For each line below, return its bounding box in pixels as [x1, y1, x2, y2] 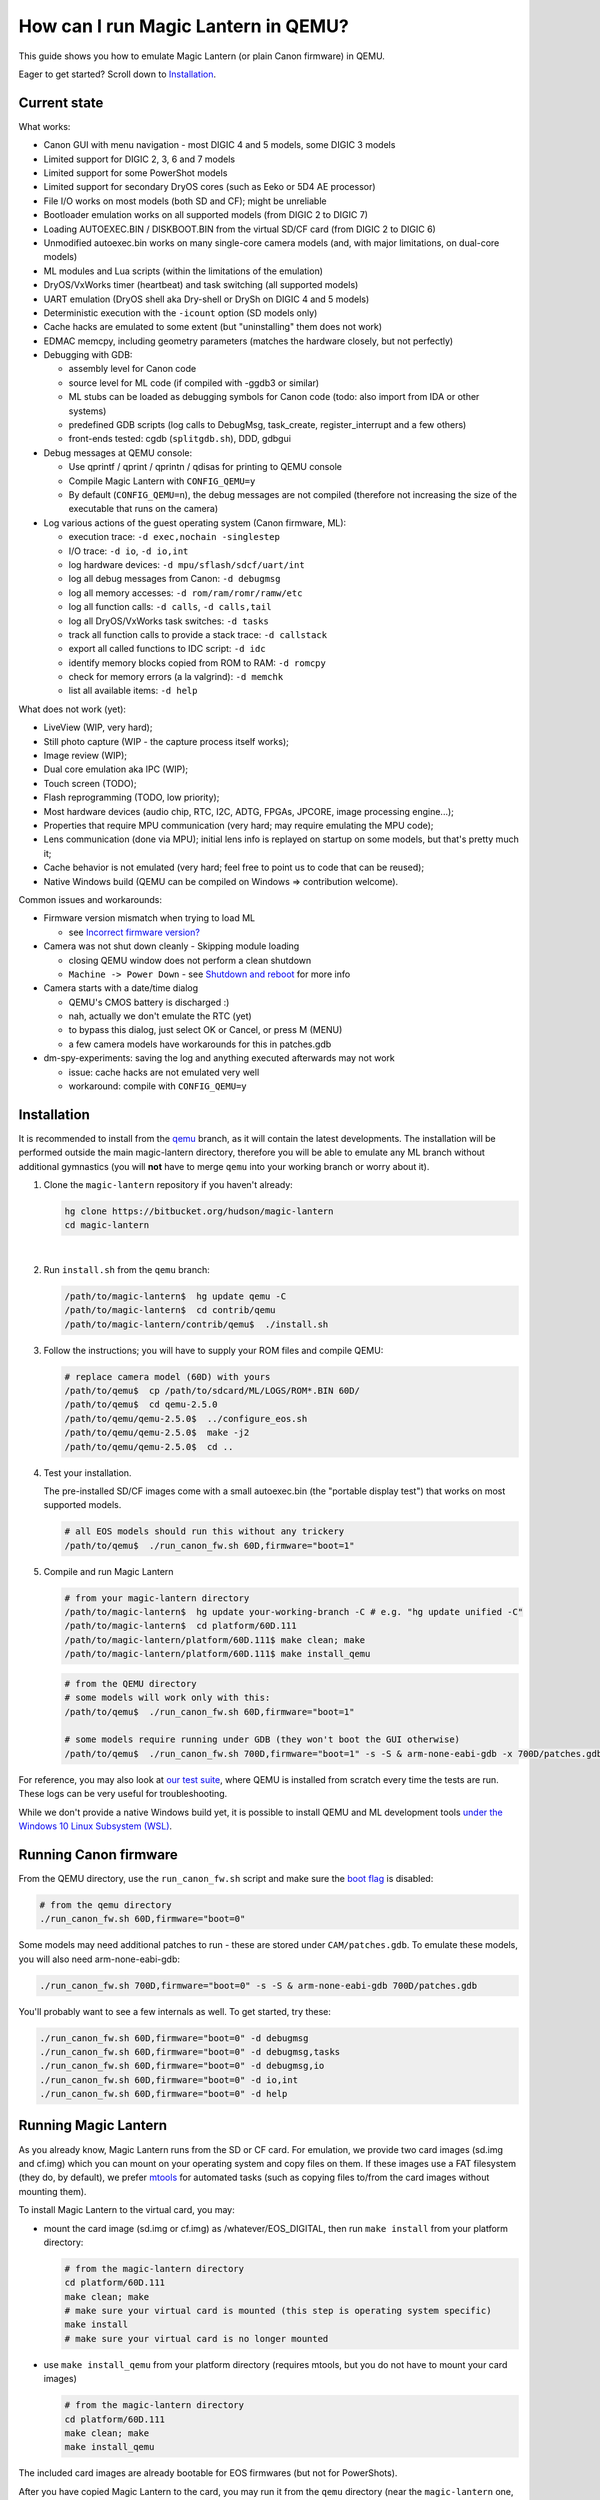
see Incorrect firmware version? [68, 926, 200, 938]
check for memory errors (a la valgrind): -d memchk [68, 671, 284, 683]
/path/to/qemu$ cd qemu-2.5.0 [64, 1399, 219, 1410]
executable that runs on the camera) [68, 503, 219, 515]
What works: [18, 120, 71, 132]
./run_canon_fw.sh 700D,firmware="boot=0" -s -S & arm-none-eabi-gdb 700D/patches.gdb [39, 1980, 478, 1991]
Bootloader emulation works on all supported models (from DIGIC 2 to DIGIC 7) [43, 209, 369, 221]
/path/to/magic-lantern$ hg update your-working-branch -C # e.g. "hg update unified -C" [64, 1606, 524, 1618]
